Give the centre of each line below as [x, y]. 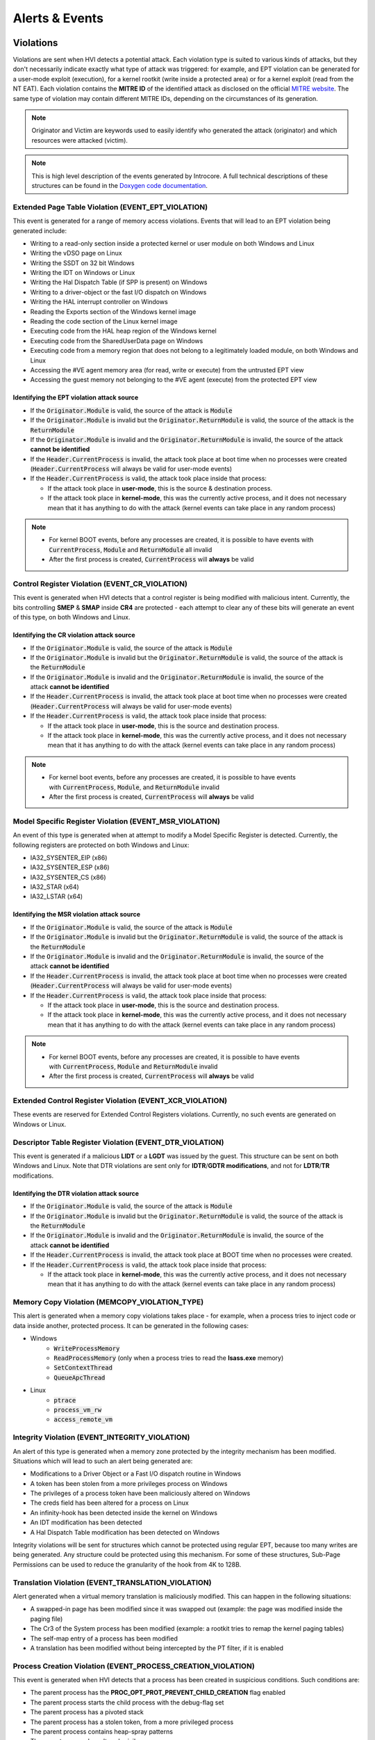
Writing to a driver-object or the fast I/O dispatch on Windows [118, 292]
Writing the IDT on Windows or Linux [83, 273]
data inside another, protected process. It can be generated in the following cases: [131, 1325]
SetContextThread [83, 1368]
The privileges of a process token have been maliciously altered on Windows [140, 1494]
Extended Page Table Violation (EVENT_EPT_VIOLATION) [110, 207]
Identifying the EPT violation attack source [76, 397]
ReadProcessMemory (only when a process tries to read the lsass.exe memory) [169, 1358]
